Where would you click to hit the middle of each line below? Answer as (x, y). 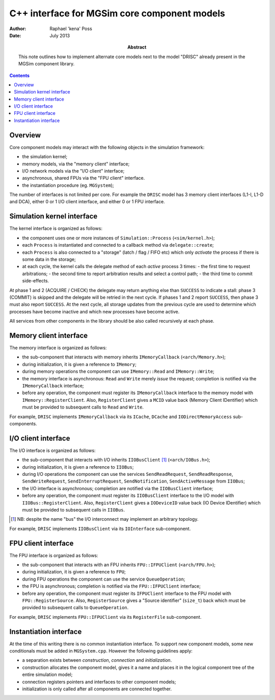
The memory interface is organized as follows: (58, 348)
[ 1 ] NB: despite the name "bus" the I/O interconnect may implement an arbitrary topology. (105, 519)
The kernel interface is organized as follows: (56, 228)
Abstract (137, 47)
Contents (20, 75)
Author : (18, 29)
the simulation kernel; (45, 157)
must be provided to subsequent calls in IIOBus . (74, 510)
